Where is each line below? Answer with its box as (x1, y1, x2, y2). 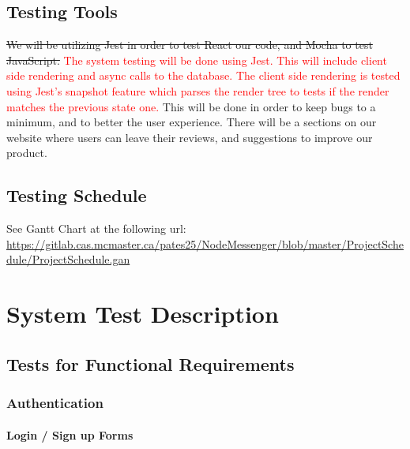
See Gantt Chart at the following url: (6, 220, 186, 237)
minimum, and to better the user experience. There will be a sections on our (6, 114, 377, 130)
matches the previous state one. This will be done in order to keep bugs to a (6, 98, 376, 114)
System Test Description (6, 297, 279, 330)
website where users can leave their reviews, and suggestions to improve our (6, 129, 373, 145)
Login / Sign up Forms (6, 426, 134, 443)
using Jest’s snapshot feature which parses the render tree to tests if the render (6, 82, 389, 99)
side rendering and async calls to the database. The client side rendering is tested (6, 67, 401, 84)
